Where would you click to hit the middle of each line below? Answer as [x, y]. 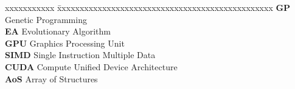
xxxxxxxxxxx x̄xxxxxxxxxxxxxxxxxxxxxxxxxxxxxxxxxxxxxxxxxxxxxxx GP [148, 7]
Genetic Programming [46, 19]
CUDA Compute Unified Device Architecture [91, 66]
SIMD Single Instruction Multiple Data [80, 55]
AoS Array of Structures [51, 78]
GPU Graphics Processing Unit [65, 43]
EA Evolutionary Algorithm [58, 31]
